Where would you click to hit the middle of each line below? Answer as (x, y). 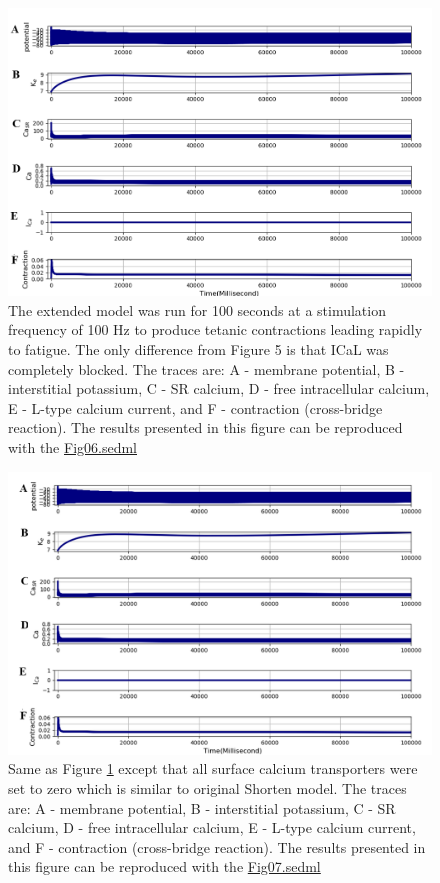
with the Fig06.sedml (72, 447)
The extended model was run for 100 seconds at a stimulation (197, 309)
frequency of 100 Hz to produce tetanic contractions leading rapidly (215, 329)
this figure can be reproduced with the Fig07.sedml (164, 866)
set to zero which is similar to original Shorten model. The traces (207, 788)
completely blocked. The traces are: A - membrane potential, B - (206, 368)
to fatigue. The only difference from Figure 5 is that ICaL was (198, 349)
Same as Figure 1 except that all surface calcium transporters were (213, 768)
